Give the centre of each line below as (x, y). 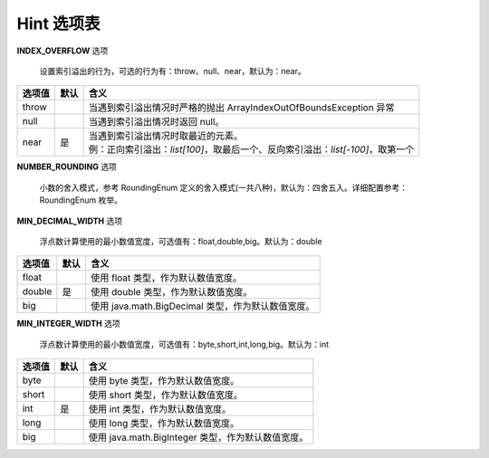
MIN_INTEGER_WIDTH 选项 (69, 324)
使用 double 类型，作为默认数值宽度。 (172, 292)
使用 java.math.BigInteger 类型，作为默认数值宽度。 (198, 437)
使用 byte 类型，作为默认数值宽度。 (164, 381)
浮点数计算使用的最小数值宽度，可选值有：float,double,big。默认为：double (181, 241)
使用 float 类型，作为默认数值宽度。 (167, 278)
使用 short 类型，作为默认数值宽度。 (166, 396)
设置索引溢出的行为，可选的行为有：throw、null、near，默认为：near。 (173, 71)
